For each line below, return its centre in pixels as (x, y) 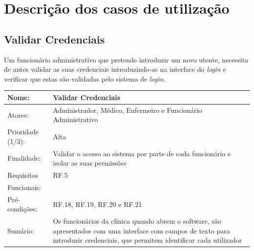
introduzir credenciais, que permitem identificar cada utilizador (148, 240)
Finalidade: (24, 158)
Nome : (19, 97)
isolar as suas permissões (90, 163)
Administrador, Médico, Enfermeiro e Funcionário (127, 110)
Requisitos (23, 175)
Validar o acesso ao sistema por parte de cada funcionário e (142, 153)
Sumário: (21, 230)
